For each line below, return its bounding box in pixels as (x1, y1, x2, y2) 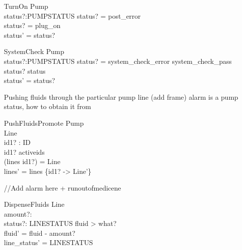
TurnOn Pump (4, 1, 49, 11)
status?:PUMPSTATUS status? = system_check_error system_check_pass (4, 56, 232, 66)
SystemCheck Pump (4, 46, 64, 56)
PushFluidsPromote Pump (4, 117, 84, 128)
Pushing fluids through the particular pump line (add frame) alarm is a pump (4, 91, 239, 102)
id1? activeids (4, 146, 45, 157)
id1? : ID (4, 137, 31, 147)
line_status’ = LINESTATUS (4, 237, 93, 248)
